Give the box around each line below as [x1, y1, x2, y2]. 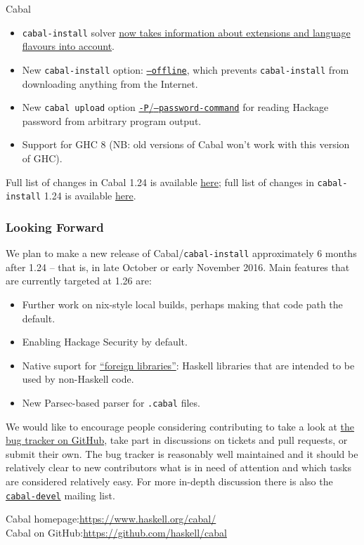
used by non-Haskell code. [22, 372, 134, 386]
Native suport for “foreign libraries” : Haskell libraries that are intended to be [22, 357, 355, 372]
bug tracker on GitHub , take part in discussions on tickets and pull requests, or [6, 433, 348, 447]
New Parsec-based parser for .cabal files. [22, 395, 200, 409]
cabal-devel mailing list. [6, 487, 115, 502]
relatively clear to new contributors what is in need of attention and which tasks [6, 460, 352, 475]
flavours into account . [22, 39, 115, 53]
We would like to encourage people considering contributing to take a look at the [6, 419, 355, 433]
